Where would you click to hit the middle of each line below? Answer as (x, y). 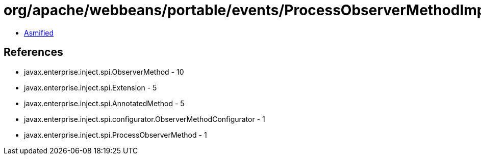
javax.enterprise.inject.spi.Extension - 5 (91, 87)
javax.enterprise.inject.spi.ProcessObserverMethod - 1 (116, 135)
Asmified (39, 33)
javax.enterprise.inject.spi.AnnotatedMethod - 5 (104, 103)
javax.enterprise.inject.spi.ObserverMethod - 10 (104, 72)
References (33, 52)
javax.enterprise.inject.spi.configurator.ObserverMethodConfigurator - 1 (145, 119)
